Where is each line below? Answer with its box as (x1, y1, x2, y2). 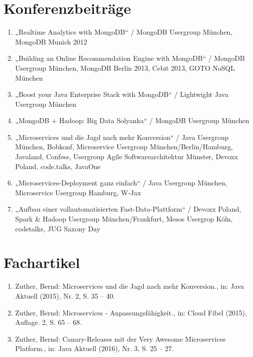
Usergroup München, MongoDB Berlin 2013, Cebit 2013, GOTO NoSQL (15, 62, 235, 73)
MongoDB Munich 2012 (15, 36, 87, 46)
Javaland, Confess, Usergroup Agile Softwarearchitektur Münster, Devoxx (15, 151, 238, 162)
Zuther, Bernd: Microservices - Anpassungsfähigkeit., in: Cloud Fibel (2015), (15, 307, 247, 317)
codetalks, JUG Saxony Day (15, 223, 100, 233)
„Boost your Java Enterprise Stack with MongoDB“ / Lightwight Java (15, 89, 229, 99)
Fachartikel (3, 252, 80, 272)
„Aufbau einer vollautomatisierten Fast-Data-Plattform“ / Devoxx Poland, (15, 204, 241, 214)
